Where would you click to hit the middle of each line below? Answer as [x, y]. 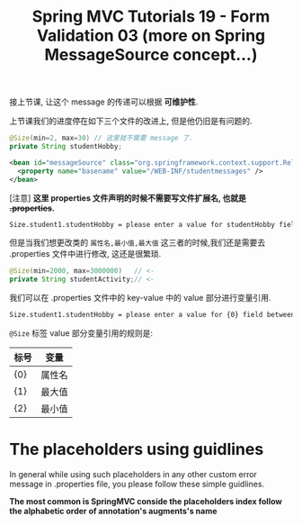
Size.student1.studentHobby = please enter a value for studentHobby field [154, 224]
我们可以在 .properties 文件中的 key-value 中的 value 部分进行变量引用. [140, 298]
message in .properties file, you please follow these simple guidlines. [137, 484]
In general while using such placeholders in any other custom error [133, 474]
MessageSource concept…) [151, 55]
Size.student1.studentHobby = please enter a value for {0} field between [152, 315]
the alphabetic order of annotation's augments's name [113, 511]
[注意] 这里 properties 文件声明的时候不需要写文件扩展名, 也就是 [128, 198]
